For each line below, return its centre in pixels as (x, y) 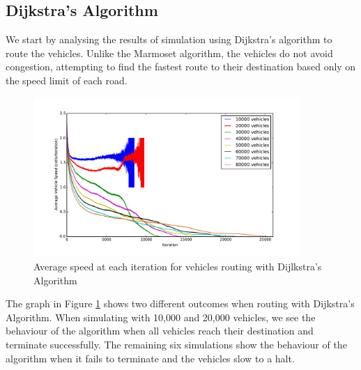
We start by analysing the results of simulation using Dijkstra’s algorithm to (169, 39)
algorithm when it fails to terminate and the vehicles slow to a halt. (150, 358)
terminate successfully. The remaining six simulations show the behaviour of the (176, 344)
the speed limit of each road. (67, 80)
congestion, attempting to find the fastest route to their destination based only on (181, 67)
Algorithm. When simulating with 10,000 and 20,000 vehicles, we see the (161, 317)
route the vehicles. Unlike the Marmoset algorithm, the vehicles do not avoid (169, 53)
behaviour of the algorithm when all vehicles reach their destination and (160, 331)
